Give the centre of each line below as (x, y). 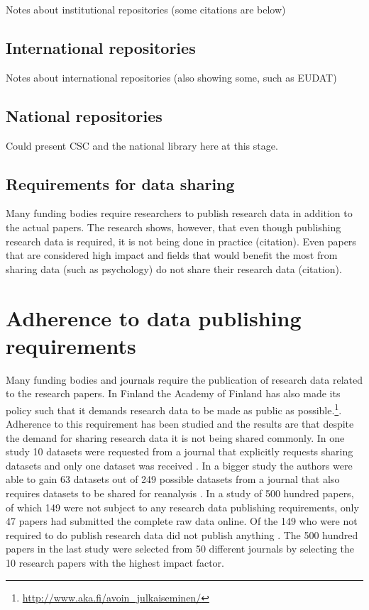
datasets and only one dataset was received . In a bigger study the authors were (179, 465)
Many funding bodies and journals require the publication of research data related (184, 379)
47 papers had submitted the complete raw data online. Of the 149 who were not (182, 521)
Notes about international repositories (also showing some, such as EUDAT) (171, 77)
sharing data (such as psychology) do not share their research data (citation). (174, 268)
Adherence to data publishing (154, 317)
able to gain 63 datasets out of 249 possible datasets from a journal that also (173, 479)
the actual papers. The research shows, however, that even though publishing (174, 227)
